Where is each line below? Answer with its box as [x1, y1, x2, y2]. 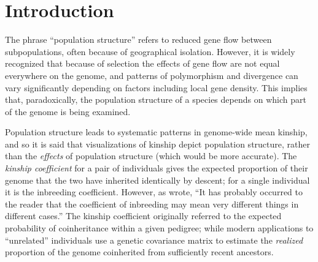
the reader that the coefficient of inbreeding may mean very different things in [5, 197, 299, 210]
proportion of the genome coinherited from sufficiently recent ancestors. [5, 245, 274, 258]
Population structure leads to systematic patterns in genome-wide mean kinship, [5, 125, 308, 138]
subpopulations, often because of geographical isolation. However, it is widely [5, 45, 295, 58]
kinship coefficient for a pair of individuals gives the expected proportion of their [5, 162, 308, 174]
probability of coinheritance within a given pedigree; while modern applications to [5, 222, 314, 234]
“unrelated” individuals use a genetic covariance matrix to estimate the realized [5, 233, 303, 246]
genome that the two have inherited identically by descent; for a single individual [5, 173, 310, 186]
